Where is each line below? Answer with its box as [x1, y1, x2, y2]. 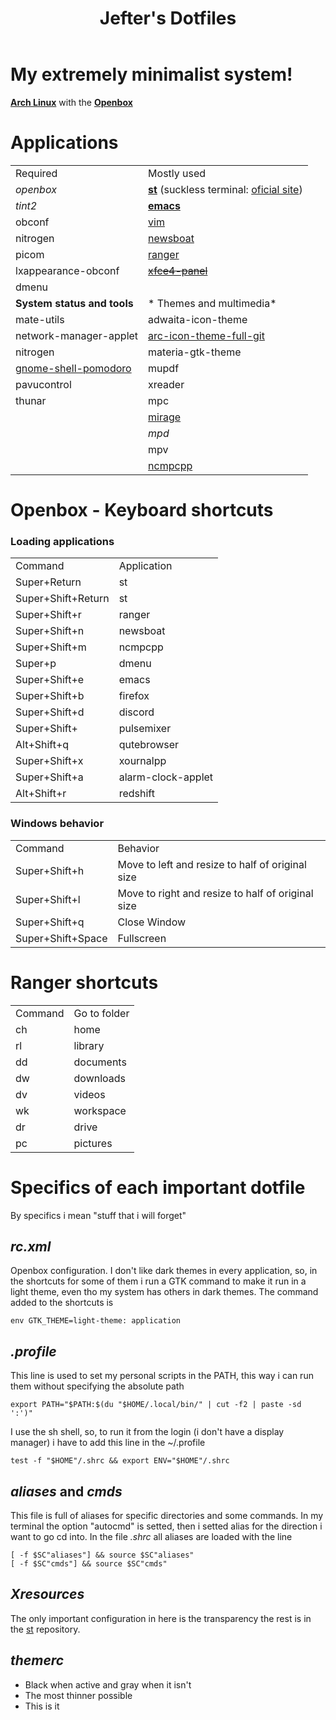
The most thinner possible [24, 1689, 133, 1701]
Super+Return [15, 575, 82, 589]
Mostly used [148, 166, 207, 180]
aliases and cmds [10, 1483, 123, 1500]
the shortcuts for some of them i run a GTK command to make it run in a [10, 1275, 307, 1287]
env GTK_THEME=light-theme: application [10, 1316, 182, 1326]
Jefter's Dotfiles [99, 7, 237, 30]
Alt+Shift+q [15, 738, 70, 752]
